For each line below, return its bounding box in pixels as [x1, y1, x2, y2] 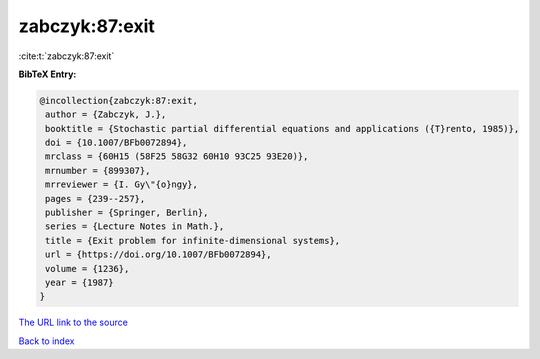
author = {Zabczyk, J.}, [45, 109, 167, 120]
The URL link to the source [18, 316, 129, 329]
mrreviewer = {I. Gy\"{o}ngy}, [45, 179, 199, 190]
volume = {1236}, [45, 263, 130, 274]
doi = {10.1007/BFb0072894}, [45, 137, 188, 149]
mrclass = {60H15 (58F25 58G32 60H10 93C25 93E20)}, [45, 151, 309, 162]
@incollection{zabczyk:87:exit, [39, 95, 199, 106]
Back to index [18, 335, 75, 347]
